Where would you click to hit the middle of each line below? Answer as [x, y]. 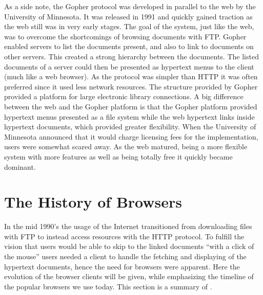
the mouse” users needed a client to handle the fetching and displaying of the [125, 256]
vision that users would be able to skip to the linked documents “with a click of [129, 246]
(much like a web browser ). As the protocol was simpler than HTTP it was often [131, 76]
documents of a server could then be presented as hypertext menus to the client [129, 66]
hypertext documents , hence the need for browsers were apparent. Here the [122, 266]
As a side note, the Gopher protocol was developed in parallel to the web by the [130, 6]
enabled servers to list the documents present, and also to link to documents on [129, 46]
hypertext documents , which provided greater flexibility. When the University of [130, 127]
